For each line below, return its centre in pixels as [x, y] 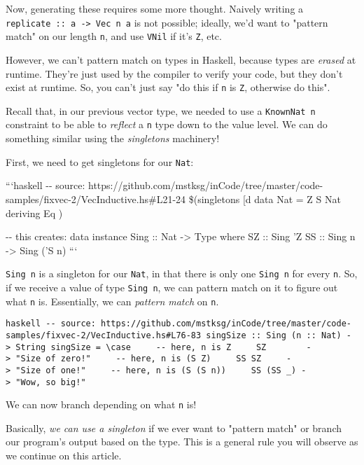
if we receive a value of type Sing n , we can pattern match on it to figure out [172, 287]
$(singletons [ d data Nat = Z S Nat [265, 199]
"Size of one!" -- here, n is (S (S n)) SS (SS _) [156, 370]
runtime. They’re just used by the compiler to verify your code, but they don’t [174, 73]
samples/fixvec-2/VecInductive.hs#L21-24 [96, 199]
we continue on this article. [64, 456]
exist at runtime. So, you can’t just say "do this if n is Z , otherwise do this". [168, 87]
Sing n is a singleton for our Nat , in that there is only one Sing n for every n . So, [182, 273]
